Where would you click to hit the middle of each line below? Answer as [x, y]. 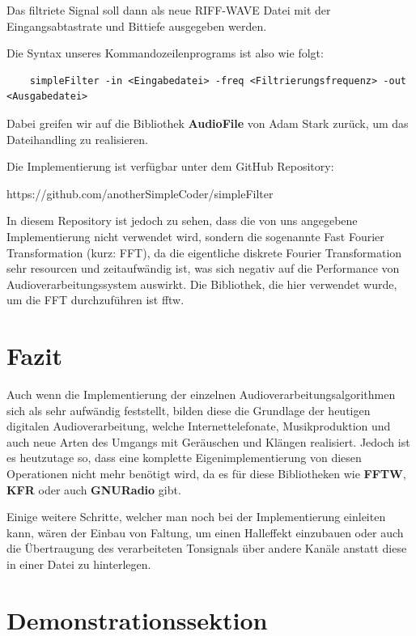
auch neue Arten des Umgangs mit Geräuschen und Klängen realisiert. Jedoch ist [208, 441]
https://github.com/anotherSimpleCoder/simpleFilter [140, 193]
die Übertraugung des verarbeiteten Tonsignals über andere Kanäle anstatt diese [207, 548]
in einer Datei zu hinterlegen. [79, 564]
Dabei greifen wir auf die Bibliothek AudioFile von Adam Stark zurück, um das [208, 123]
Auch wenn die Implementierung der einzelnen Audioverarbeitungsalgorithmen [201, 394]
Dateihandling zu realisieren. [77, 139]
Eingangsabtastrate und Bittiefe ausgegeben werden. [137, 25]
